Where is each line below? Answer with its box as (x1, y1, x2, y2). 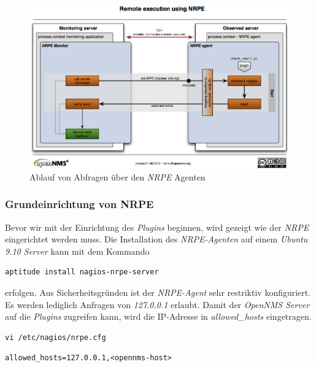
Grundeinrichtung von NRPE (5, 196, 154, 212)
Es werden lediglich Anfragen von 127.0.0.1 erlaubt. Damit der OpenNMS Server (5, 298, 310, 311)
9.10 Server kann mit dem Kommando (5, 244, 150, 257)
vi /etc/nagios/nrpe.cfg (5, 333, 106, 342)
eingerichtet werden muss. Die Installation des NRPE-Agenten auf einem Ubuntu (5, 233, 308, 245)
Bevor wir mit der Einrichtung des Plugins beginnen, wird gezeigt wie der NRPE (5, 220, 309, 233)
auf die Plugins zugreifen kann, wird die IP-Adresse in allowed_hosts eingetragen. (5, 310, 312, 323)
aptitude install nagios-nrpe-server (5, 268, 159, 277)
